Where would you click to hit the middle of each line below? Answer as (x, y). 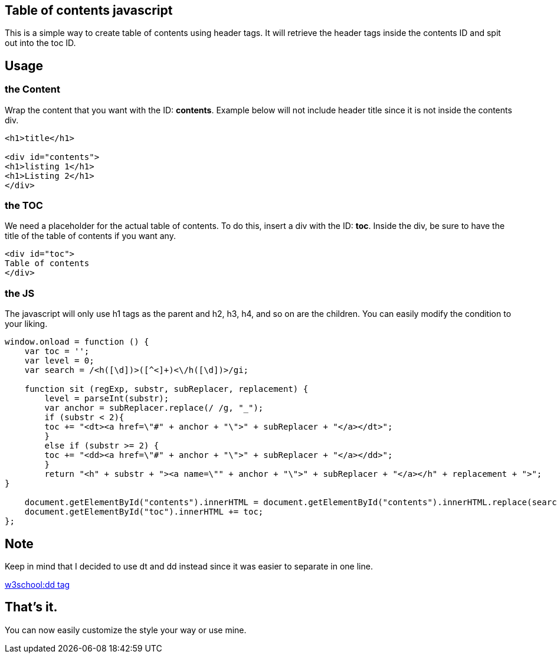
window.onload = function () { (77, 342)
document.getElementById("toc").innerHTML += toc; (144, 512)
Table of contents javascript (89, 10)
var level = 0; (59, 361)
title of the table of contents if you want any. (90, 236)
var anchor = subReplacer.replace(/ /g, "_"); (154, 408)
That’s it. (31, 607)
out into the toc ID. (40, 43)
